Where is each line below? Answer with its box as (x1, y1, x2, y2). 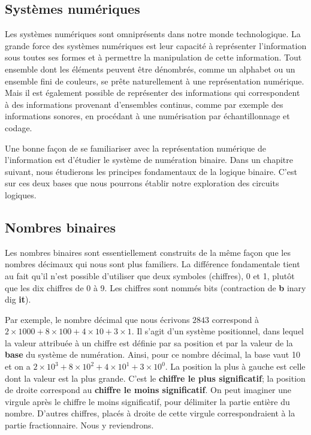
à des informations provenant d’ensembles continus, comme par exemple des (5, 98, 283, 110)
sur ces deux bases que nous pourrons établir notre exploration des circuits (5, 177, 279, 189)
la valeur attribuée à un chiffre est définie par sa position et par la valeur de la (5, 336, 293, 349)
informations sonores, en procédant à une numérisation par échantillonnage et (5, 110, 290, 122)
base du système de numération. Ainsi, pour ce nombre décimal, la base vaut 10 (5, 348, 300, 361)
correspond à (212, 313, 259, 325)
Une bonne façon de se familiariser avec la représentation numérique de (5, 141, 266, 154)
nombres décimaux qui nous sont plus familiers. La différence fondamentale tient (5, 258, 300, 270)
